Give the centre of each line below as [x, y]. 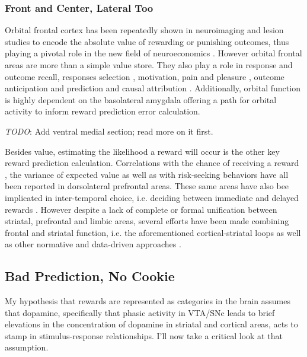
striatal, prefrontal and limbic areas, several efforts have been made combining [147, 221]
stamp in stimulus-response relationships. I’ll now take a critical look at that [144, 335]
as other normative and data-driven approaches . [93, 244]
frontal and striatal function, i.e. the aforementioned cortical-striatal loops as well [153, 232]
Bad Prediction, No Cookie [90, 276]
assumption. [27, 347]
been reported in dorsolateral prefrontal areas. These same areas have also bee [147, 186]
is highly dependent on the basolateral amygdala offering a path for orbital [141, 99]
